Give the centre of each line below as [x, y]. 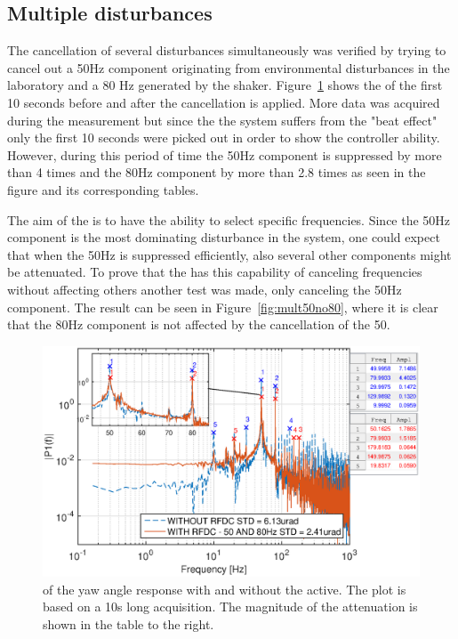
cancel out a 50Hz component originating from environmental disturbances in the [229, 67]
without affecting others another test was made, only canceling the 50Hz [205, 289]
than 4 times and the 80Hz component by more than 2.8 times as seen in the [217, 172]
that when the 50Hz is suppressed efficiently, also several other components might [229, 254]
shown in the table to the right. [129, 623]
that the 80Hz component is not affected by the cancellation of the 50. [199, 324]
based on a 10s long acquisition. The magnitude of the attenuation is [230, 607]
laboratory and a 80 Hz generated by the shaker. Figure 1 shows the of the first [225, 85]
